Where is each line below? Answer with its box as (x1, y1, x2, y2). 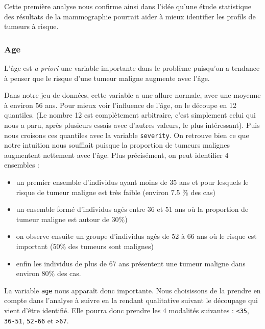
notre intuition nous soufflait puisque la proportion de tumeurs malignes (4, 140, 230, 150)
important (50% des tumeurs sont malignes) (16, 240, 154, 251)
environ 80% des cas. (16, 268, 81, 279)
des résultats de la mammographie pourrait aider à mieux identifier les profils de (4, 11, 256, 21)
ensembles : (4, 159, 39, 170)
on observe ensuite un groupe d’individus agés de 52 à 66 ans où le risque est (16, 231, 257, 241)
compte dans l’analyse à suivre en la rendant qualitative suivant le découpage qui (4, 295, 258, 306)
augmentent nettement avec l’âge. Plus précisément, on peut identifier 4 (4, 149, 229, 160)
